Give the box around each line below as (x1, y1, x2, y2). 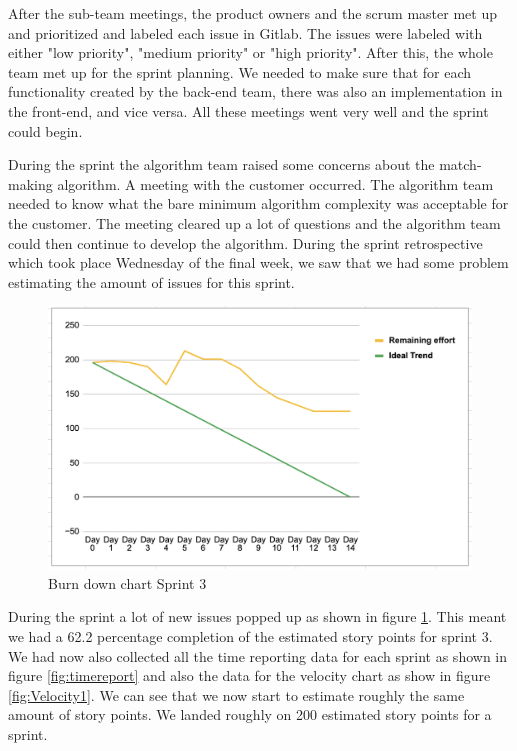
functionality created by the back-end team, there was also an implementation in (8, 81, 503, 102)
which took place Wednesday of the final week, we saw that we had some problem (8, 252, 509, 273)
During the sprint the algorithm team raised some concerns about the (8, 154, 435, 175)
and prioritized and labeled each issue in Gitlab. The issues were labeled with (8, 22, 483, 43)
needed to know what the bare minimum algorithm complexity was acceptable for (8, 193, 509, 214)
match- (439, 154, 482, 175)
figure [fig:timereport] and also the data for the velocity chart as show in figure (8, 665, 491, 686)
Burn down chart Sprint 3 (48, 572, 207, 593)
